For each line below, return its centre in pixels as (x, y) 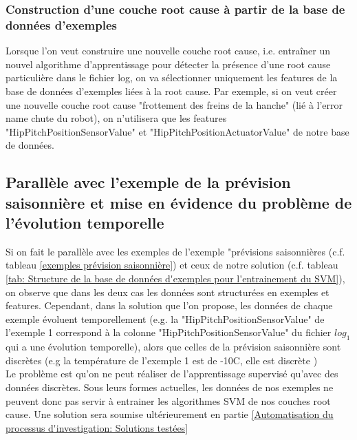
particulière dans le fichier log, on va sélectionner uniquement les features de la (172, 77)
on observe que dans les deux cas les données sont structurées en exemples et (167, 292)
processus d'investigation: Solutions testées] (97, 427)
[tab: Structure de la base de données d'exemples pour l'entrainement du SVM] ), (175, 279)
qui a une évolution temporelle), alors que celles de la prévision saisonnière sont (173, 347)
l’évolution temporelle (85, 223)
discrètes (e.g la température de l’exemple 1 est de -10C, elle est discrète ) (162, 360)
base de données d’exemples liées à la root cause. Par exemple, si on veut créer (171, 91)
